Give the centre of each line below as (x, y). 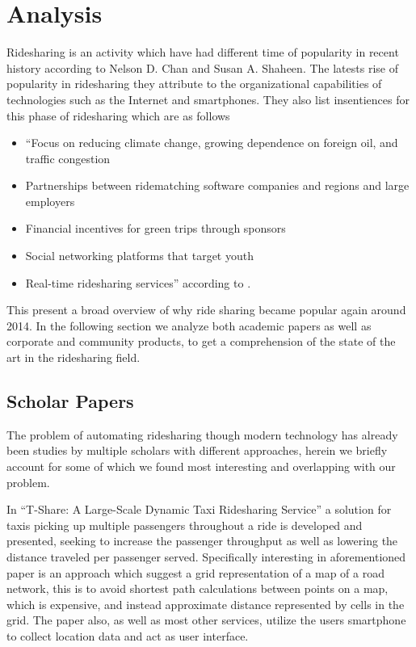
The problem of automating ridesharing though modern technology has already (202, 434)
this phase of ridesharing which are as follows (118, 115)
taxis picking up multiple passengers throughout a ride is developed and (185, 525)
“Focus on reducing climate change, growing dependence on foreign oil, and (212, 143)
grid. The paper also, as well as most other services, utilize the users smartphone (206, 620)
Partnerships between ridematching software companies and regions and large (217, 185)
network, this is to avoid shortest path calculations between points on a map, (197, 588)
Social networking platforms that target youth (139, 256)
